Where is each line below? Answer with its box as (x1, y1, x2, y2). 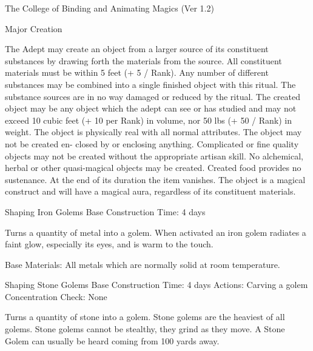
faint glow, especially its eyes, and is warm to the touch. (5, 238, 214, 250)
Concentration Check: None (5, 290, 107, 303)
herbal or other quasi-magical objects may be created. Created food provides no (5, 161, 301, 174)
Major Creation (5, 22, 62, 35)
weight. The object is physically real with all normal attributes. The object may (5, 125, 302, 138)
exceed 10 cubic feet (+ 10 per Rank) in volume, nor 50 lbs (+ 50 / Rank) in (5, 113, 292, 126)
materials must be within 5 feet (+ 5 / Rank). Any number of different (5, 66, 269, 79)
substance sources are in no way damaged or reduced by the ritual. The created (5, 90, 301, 102)
